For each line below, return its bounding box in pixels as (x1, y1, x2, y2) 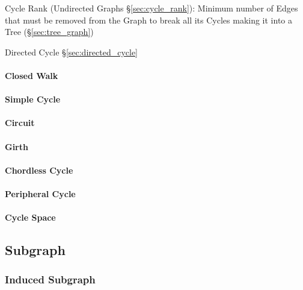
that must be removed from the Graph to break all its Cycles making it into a (5, 13, 293, 26)
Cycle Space (5, 211, 56, 224)
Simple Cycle (5, 93, 61, 106)
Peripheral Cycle (5, 187, 76, 200)
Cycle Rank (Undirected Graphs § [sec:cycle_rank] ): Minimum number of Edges (5, 2, 298, 14)
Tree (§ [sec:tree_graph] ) (5, 25, 94, 38)
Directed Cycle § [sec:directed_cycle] (5, 45, 138, 58)
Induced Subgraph (5, 272, 96, 287)
